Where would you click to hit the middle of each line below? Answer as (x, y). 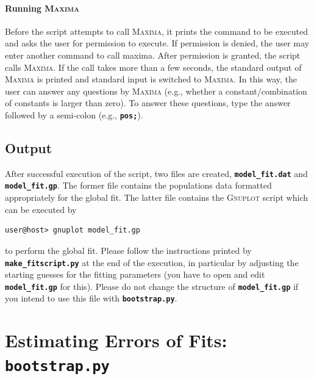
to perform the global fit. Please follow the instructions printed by (128, 250)
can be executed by (41, 209)
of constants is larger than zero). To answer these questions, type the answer (148, 103)
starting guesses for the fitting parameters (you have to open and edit (135, 274)
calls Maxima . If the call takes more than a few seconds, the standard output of (153, 67)
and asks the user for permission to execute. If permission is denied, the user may (157, 43)
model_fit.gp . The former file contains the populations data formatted (138, 185)
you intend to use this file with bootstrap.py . (91, 298)
